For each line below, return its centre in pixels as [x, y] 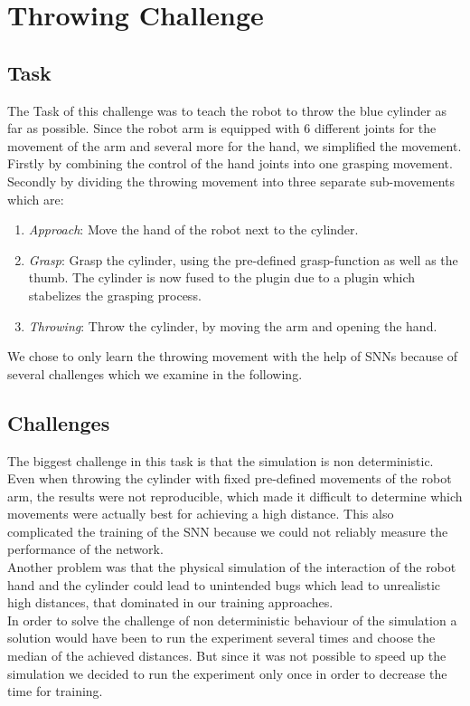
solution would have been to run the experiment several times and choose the [221, 638]
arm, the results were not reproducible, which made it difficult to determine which [235, 496]
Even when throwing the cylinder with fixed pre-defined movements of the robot [230, 478]
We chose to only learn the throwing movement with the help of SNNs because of [233, 356]
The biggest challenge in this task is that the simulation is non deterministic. [221, 460]
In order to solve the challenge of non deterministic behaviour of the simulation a [232, 620]
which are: [36, 199]
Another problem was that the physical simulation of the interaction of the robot [232, 567]
